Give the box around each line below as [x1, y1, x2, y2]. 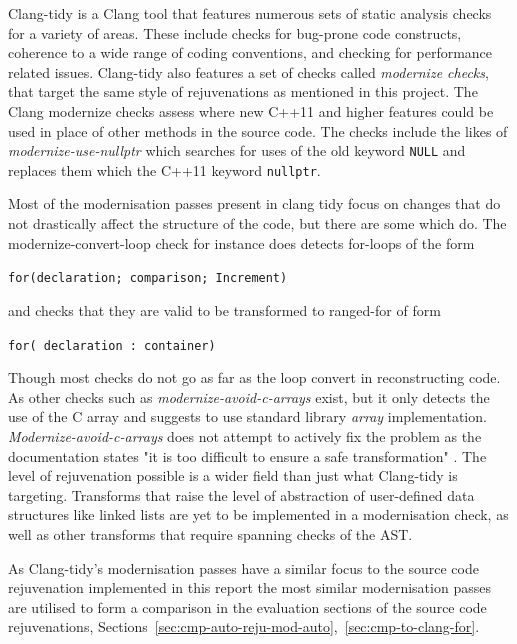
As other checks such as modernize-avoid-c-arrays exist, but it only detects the [8, 386, 490, 407]
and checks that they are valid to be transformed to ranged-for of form [8, 299, 441, 320]
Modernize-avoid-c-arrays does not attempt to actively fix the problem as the [8, 425, 482, 446]
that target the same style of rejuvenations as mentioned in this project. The [8, 81, 478, 102]
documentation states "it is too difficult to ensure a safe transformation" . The [8, 445, 487, 466]
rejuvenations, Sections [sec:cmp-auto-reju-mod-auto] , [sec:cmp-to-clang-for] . [8, 616, 480, 637]
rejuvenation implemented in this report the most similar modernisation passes [8, 577, 491, 598]
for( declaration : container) [8, 338, 216, 353]
